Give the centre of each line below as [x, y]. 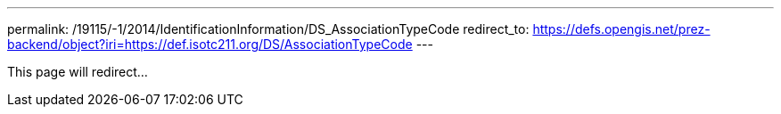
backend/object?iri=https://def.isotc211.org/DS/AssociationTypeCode [210, 44]
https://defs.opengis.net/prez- [621, 29]
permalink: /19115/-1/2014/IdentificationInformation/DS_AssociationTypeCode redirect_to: [268, 29]
